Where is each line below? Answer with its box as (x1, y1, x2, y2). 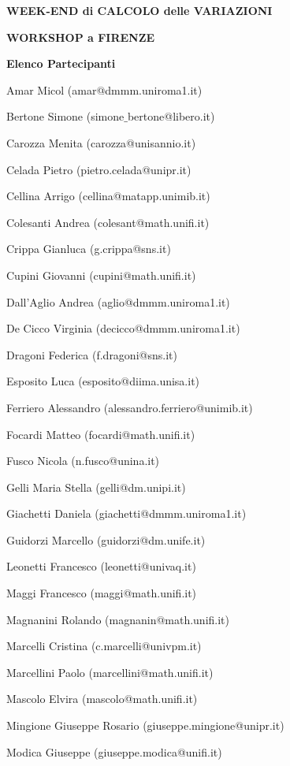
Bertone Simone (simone (6, 108, 125, 125)
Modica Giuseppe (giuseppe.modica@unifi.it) (6, 743, 222, 760)
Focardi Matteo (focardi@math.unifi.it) (6, 426, 195, 442)
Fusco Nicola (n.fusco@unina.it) (6, 452, 160, 469)
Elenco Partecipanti (6, 55, 116, 72)
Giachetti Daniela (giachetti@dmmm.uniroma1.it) (6, 505, 247, 522)
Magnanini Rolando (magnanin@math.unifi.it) (6, 611, 230, 627)
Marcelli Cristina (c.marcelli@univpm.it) (6, 638, 202, 654)
